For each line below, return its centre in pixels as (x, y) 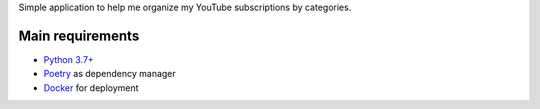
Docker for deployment (91, 87)
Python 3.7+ (68, 59)
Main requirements (79, 35)
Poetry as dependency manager (110, 74)
